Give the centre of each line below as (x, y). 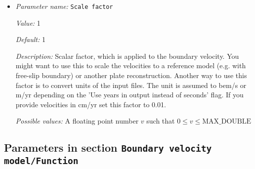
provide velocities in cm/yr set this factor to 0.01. (91, 104)
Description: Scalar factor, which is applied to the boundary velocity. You (127, 56)
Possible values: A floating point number (77, 121)
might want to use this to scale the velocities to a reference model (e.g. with (131, 65)
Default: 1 (30, 39)
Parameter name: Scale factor (64, 6)
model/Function (41, 161)
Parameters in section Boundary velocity (108, 148)
